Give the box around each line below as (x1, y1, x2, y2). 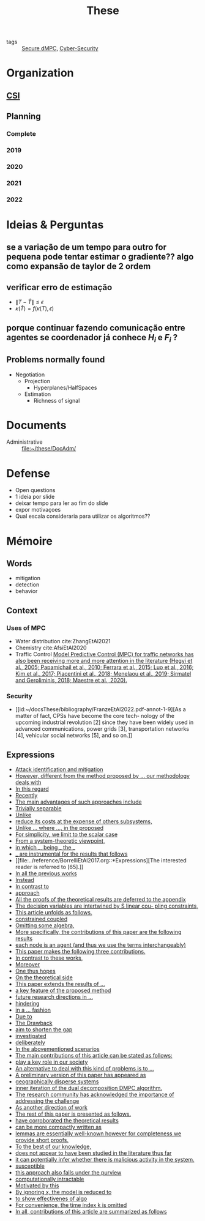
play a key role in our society (15, 1058, 88, 1066)
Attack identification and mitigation (15, 766, 103, 773)
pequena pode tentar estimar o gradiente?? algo (6, 252, 194, 262)
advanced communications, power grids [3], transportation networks (15, 725, 190, 733)
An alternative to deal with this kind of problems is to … (15, 1065, 154, 1072)
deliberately (15, 1039, 46, 1047)
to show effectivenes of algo (15, 1195, 88, 1203)
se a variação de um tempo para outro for (6, 242, 167, 253)
